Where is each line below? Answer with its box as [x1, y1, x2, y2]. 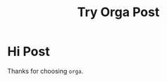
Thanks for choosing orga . [7, 67, 84, 75]
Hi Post [7, 43, 51, 60]
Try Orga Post [77, 4, 160, 20]
